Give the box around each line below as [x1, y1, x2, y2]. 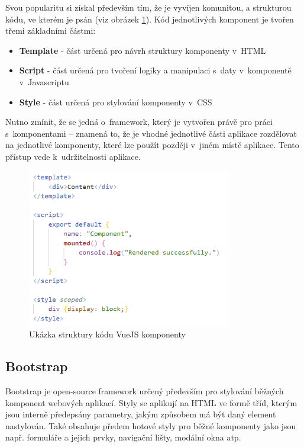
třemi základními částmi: [5, 24, 96, 37]
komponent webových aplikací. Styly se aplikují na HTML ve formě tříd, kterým [5, 396, 297, 409]
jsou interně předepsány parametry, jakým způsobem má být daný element [5, 408, 276, 420]
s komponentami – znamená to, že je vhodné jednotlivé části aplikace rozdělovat [5, 127, 297, 139]
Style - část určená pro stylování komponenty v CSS [19, 95, 212, 108]
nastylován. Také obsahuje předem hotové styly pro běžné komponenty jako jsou [5, 419, 296, 432]
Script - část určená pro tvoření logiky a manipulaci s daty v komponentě [19, 64, 292, 76]
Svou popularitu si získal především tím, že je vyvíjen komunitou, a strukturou [5, 1, 292, 13]
